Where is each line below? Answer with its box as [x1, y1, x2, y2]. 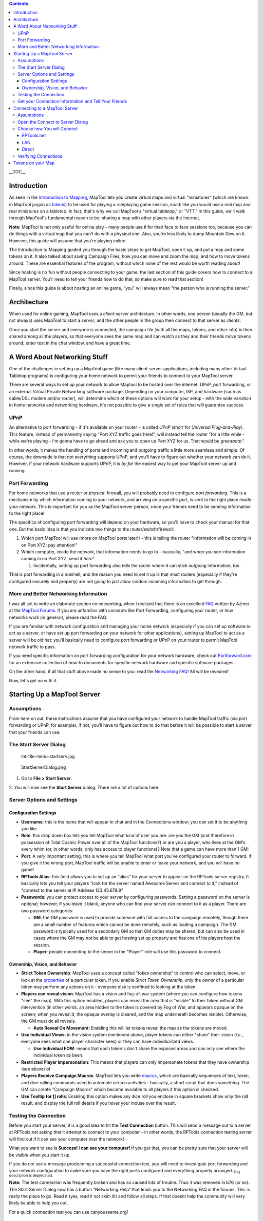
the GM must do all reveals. [21, 1018, 76, 1024]
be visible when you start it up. [9, 1152, 71, 1158]
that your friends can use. [9, 729, 61, 735]
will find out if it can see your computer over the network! [9, 1136, 124, 1142]
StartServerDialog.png [21, 764, 66, 770]
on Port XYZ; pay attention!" [21, 542, 78, 548]
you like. [21, 826, 38, 832]
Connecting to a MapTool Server [13, 105, 78, 111]
